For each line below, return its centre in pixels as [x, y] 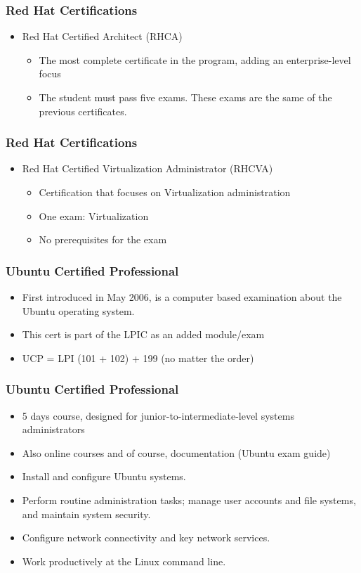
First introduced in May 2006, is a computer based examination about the [182, 297]
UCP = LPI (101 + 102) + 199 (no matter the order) [138, 358]
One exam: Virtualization [94, 215]
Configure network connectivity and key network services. [146, 537]
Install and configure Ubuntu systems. [104, 476]
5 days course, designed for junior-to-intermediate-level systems [158, 415]
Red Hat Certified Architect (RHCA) [102, 36]
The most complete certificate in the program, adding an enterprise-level [195, 59]
